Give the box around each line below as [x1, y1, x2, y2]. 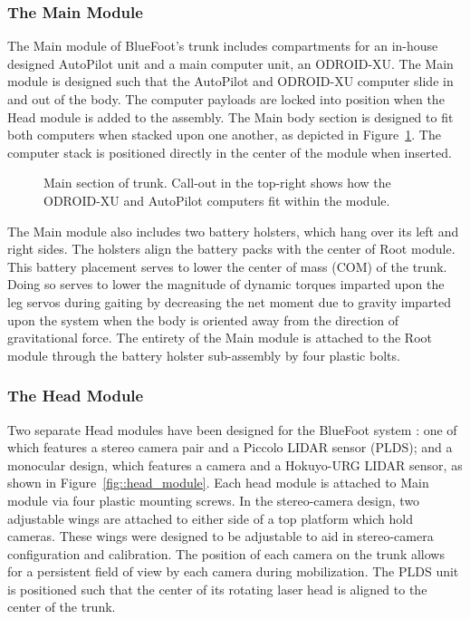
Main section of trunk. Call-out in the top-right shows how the [43, 173, 391, 192]
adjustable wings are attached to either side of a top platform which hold [7, 508, 413, 527]
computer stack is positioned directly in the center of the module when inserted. [7, 142, 452, 161]
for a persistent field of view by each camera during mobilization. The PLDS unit [7, 562, 459, 581]
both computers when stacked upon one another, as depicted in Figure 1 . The [7, 125, 441, 144]
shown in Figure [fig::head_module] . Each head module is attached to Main [7, 473, 429, 492]
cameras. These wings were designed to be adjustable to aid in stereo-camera [7, 527, 434, 546]
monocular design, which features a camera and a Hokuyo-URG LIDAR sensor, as [7, 455, 463, 474]
